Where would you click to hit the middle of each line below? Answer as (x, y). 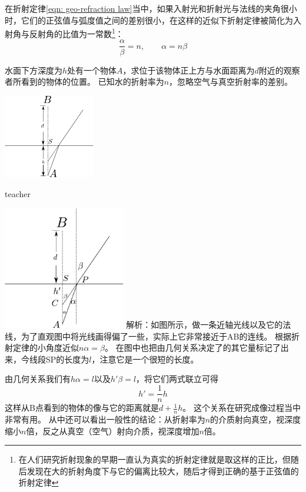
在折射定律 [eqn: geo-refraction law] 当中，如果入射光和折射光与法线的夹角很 (147, 8)
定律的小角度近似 (46, 348)
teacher (18, 193)
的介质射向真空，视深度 (256, 419)
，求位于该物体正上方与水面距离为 (189, 70)
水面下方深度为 (34, 70)
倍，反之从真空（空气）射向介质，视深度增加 (113, 430)
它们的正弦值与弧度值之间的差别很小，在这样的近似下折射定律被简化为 (157, 20)
